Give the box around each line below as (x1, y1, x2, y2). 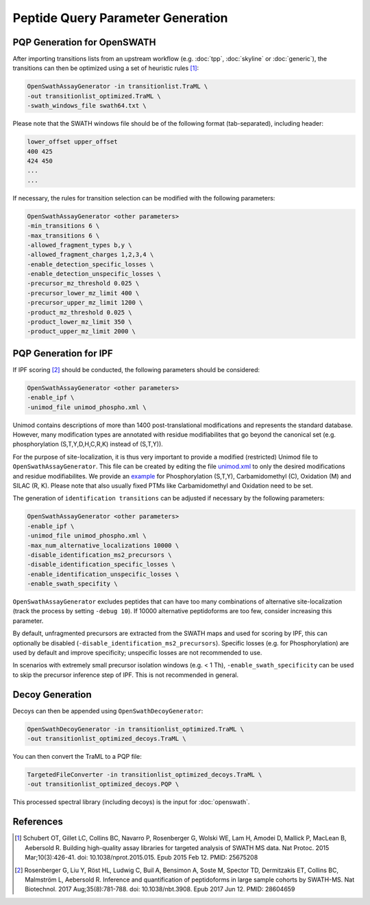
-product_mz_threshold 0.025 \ (27, 308, 133, 316)
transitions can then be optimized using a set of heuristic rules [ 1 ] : (12, 64, 199, 72)
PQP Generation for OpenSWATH (12, 36, 156, 48)
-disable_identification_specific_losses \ (27, 560, 176, 569)
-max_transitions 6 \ (27, 231, 100, 240)
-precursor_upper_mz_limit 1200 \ (27, 299, 143, 307)
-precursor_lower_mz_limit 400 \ (27, 289, 140, 297)
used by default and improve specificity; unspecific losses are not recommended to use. (12, 649, 262, 657)
